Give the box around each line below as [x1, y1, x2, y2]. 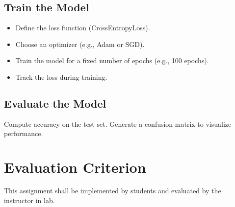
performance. [4, 128, 43, 138]
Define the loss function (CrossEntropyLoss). [15, 23, 150, 33]
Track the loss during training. [15, 71, 107, 82]
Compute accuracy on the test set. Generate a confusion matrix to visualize [4, 118, 232, 129]
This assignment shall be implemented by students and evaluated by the [4, 185, 221, 196]
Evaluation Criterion [4, 157, 146, 177]
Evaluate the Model [4, 95, 106, 111]
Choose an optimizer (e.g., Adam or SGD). [15, 39, 145, 49]
